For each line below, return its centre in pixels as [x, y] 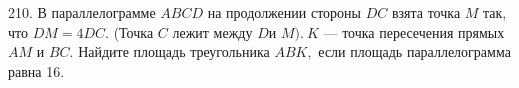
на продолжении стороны [284, 12]
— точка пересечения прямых [414, 31]
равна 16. [36, 70]
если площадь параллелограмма [414, 51]
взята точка [426, 12]
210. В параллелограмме [82, 12]
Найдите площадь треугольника [174, 51]
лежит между [212, 31]
